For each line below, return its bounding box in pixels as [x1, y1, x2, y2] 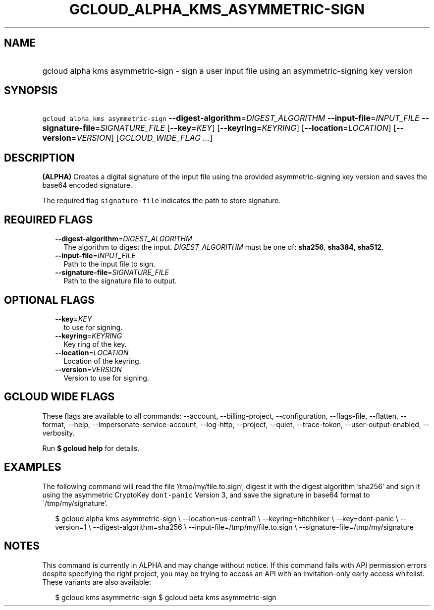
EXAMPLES [4, 461, 61, 474]
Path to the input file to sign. [63, 260, 156, 269]
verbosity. [42, 428, 75, 437]
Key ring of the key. [63, 339, 127, 348]
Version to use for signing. [63, 373, 149, 382]
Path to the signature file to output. [63, 277, 177, 285]
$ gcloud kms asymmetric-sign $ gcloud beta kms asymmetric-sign [55, 593, 276, 602]
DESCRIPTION [4, 151, 75, 164]
